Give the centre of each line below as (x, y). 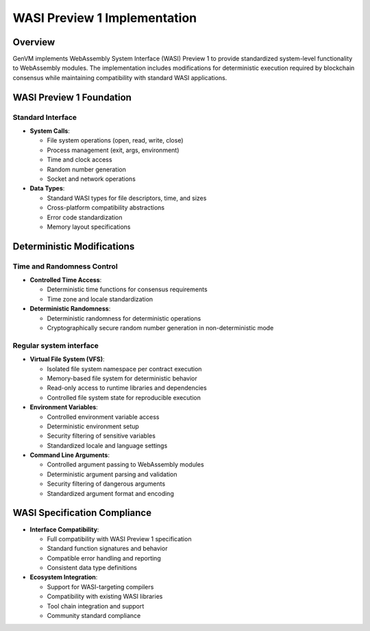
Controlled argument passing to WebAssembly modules (126, 465)
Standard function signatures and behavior (107, 549)
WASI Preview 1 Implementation (105, 18)
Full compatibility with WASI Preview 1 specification (119, 539)
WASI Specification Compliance (82, 513)
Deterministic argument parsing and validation (112, 474)
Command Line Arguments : (70, 455)
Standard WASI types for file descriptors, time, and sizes (127, 198)
